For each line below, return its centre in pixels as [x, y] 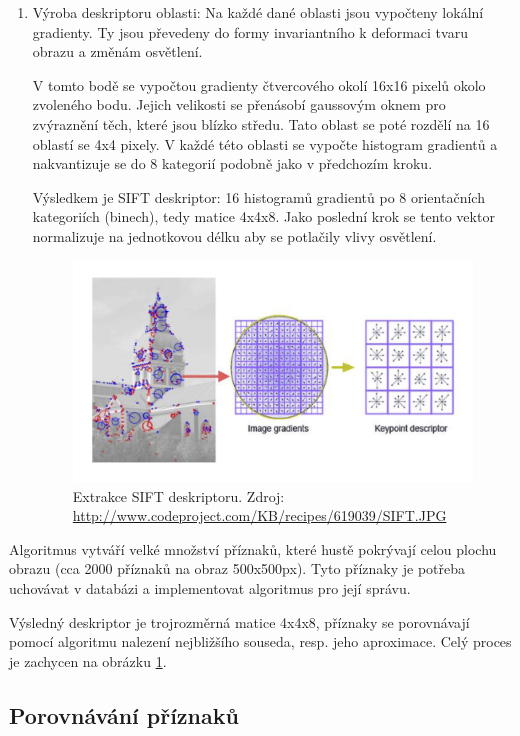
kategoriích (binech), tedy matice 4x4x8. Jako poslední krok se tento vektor [263, 216]
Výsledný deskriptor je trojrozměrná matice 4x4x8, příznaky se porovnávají [239, 621]
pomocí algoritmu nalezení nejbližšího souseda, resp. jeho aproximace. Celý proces [260, 641]
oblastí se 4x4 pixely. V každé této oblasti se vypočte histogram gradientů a [265, 143]
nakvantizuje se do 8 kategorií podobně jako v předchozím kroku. [232, 163]
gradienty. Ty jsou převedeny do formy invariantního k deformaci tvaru [250, 31]
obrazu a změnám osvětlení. [117, 51]
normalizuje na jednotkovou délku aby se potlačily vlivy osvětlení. [234, 235]
